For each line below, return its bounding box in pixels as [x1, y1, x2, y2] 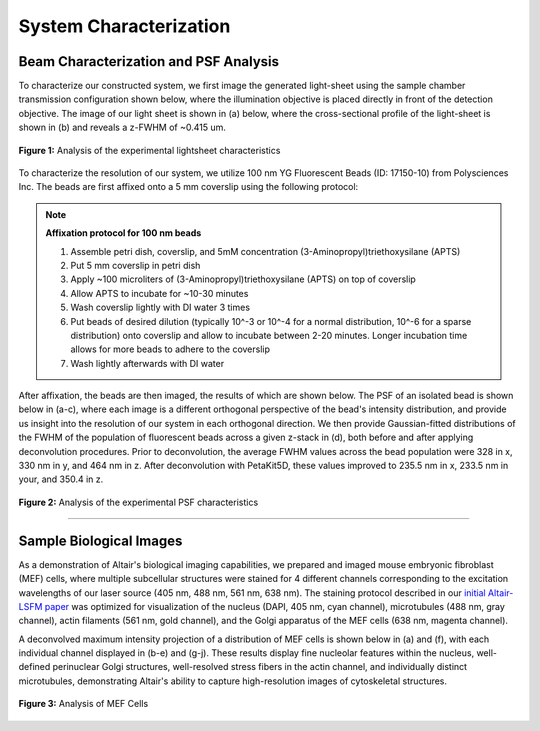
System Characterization [18, 15, 231, 37]
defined [18, 661, 51, 673]
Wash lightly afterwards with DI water [70, 357, 225, 369]
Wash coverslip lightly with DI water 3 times [70, 301, 250, 314]
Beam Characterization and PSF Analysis [18, 53, 280, 70]
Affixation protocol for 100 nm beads [45, 227, 202, 239]
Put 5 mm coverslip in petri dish [70, 259, 201, 271]
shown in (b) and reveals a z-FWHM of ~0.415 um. [18, 121, 227, 134]
